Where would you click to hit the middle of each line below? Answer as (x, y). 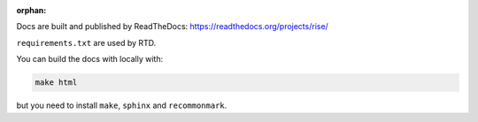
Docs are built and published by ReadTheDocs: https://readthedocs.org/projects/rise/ (173, 27)
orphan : (31, 10)
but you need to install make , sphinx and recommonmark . (122, 105)
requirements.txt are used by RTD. (86, 42)
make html (56, 83)
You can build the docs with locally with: (90, 59)
